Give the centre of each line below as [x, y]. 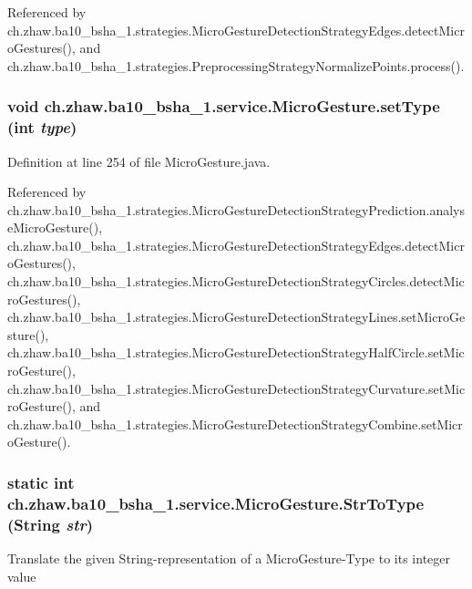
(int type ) [42, 127]
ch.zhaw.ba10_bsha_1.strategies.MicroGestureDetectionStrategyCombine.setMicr [235, 424]
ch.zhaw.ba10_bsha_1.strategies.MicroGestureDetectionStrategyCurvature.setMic [236, 388]
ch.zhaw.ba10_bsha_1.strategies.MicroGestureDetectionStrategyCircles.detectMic [236, 281]
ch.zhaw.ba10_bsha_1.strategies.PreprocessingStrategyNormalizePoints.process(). [236, 65]
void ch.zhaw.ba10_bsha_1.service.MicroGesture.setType [224, 106]
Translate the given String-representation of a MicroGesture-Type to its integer [229, 558]
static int [41, 482]
